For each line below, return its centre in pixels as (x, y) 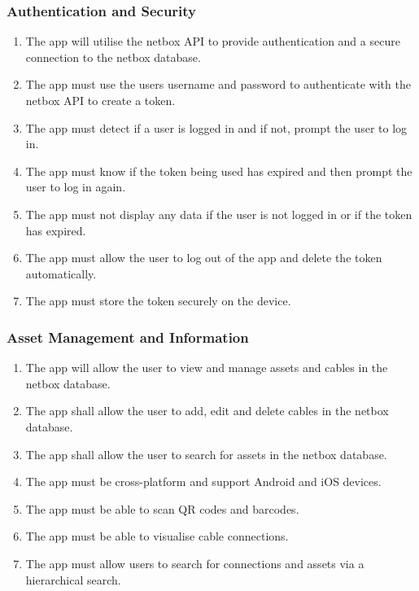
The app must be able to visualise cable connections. (157, 536)
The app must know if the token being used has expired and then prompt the (219, 171)
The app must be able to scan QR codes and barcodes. (162, 508)
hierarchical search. (73, 579)
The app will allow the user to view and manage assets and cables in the (207, 368)
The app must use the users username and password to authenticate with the (218, 84)
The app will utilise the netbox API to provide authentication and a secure (213, 41)
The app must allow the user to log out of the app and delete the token (204, 258)
